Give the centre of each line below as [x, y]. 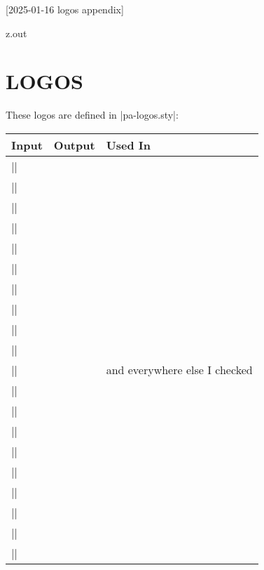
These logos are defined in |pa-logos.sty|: [92, 115]
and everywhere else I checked [179, 369]
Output [74, 145]
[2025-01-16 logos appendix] [65, 9]
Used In [128, 145]
